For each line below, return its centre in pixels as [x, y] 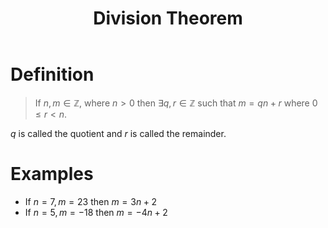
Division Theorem [168, 18]
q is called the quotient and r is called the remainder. [118, 133]
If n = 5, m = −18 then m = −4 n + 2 [96, 212]
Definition [52, 74]
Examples [52, 174]
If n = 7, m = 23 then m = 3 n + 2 [90, 201]
